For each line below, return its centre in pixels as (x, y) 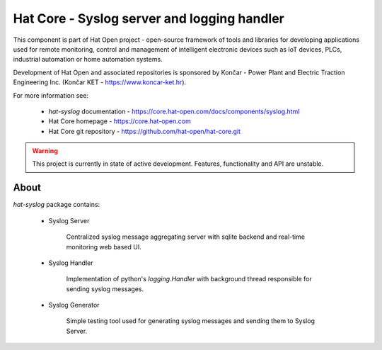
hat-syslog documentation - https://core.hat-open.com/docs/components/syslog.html (174, 111)
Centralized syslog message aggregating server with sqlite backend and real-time (186, 237)
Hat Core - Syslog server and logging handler (149, 18)
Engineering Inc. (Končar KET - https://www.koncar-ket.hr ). (100, 82)
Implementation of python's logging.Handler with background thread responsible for (189, 279)
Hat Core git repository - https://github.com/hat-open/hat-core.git (144, 131)
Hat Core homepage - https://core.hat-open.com (120, 121)
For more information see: (51, 95)
